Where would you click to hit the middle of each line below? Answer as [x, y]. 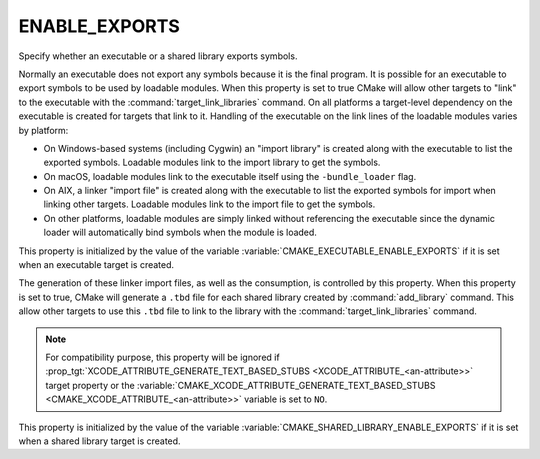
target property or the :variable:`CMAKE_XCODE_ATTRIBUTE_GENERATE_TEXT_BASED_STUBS [240, 385]
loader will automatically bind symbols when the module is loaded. [180, 232]
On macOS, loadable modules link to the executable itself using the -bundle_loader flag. [230, 176]
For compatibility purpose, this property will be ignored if [162, 357]
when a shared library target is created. [99, 441]
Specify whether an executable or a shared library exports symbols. [158, 56]
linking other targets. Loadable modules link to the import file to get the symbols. [209, 204]
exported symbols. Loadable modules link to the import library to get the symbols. [212, 162]
